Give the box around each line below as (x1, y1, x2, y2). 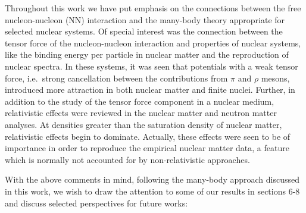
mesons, (261, 71, 290, 84)
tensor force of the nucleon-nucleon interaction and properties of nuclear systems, (5, 36, 301, 49)
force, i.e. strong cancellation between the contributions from (5, 71, 228, 84)
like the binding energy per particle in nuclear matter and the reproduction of (5, 48, 289, 61)
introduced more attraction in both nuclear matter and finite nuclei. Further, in (5, 83, 295, 96)
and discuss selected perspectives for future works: (5, 196, 188, 209)
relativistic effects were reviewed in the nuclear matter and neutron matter (5, 106, 277, 119)
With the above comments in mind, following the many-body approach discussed (5, 173, 300, 186)
